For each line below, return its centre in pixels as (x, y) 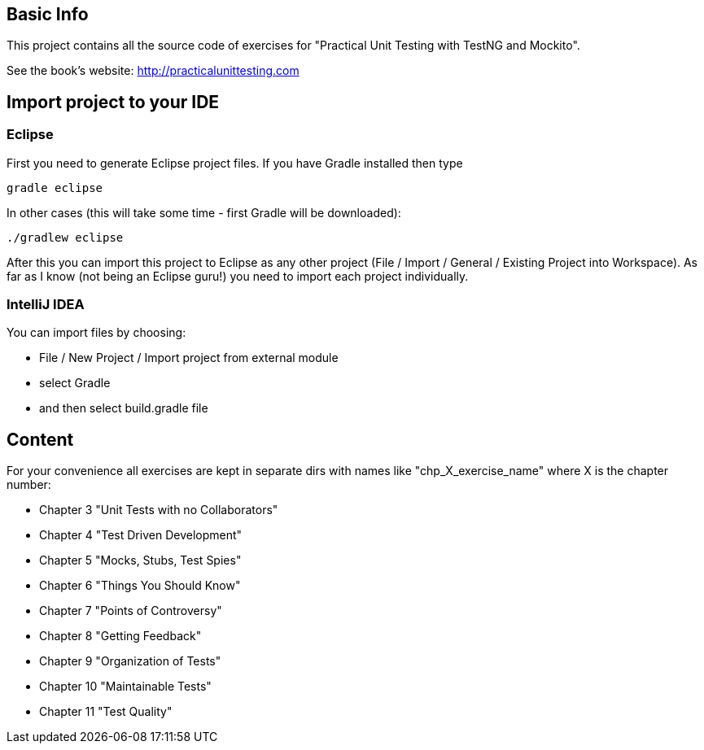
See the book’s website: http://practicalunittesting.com (153, 71)
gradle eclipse (55, 187)
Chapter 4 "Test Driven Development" (141, 535)
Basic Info (48, 14)
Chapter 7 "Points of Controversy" (131, 611)
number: (29, 485)
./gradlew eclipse (65, 237)
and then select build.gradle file (124, 408)
